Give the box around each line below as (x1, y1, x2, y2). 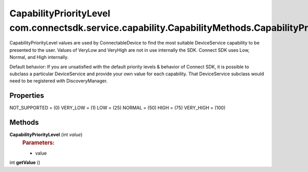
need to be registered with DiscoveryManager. (9, 78, 108, 84)
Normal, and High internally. (9, 54, 69, 60)
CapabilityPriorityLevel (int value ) (9, 132, 83, 138)
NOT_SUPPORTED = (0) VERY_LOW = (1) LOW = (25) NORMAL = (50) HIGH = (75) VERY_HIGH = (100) (9, 105, 226, 111)
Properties (9, 91, 44, 100)
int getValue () (9, 159, 41, 166)
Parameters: (22, 139, 55, 146)
